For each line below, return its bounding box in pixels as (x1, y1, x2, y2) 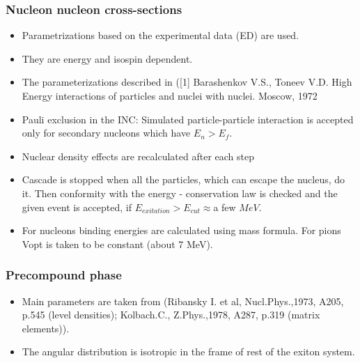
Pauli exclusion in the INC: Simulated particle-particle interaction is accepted (22, 111, 354, 126)
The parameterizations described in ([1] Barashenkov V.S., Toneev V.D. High (22, 75, 352, 89)
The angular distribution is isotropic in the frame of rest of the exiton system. (22, 344, 355, 359)
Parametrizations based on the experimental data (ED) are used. (22, 28, 299, 43)
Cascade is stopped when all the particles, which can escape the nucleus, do (22, 172, 345, 187)
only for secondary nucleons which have (22, 125, 191, 140)
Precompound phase (6, 266, 122, 284)
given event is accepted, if (22, 199, 132, 214)
